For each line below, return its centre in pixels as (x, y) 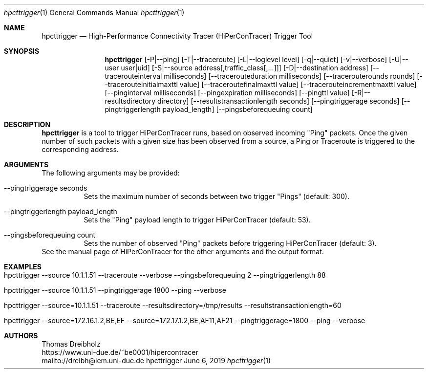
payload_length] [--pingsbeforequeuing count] (237, 109)
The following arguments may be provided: (111, 173)
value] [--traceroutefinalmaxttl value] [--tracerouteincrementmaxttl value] (298, 84)
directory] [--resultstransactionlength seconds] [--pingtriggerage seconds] (278, 101)
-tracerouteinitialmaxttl (141, 84)
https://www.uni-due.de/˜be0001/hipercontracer (120, 352)
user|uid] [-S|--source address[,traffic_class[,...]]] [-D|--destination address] (245, 68)
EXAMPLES (23, 267)
